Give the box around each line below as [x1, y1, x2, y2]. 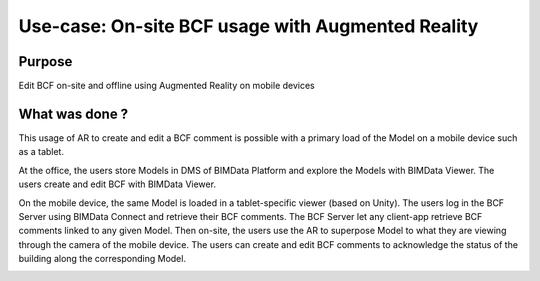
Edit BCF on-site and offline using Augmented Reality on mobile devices [18, 80, 315, 92]
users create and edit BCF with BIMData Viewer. [18, 178, 217, 190]
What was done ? [18, 105, 129, 122]
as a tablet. [18, 146, 65, 158]
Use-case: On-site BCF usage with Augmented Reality [18, 15, 479, 37]
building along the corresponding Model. [18, 253, 187, 265]
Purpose [18, 53, 73, 70]
